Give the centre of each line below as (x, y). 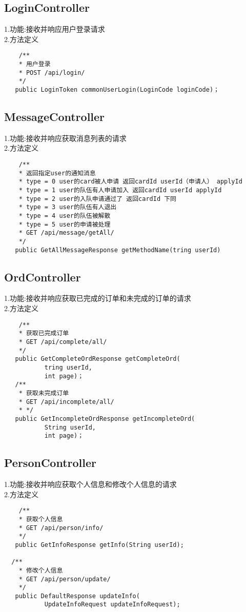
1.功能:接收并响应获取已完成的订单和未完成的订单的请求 (98, 298)
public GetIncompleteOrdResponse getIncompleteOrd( (105, 419)
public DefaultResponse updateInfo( (77, 596)
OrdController (43, 277)
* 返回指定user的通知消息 (57, 173)
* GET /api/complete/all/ (63, 342)
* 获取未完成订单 (44, 393)
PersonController (50, 463)
